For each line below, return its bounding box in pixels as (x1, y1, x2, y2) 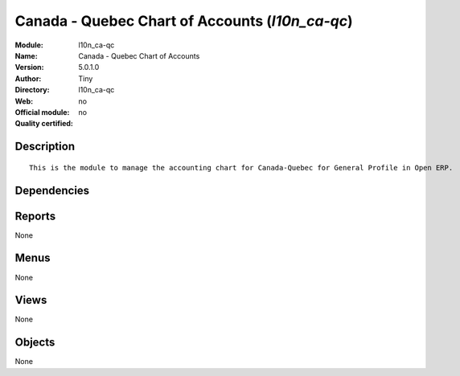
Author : (14, 73, 42, 84)
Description (14, 140, 76, 153)
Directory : (14, 85, 50, 95)
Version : (14, 63, 44, 72)
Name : (14, 51, 38, 60)
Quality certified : (14, 119, 74, 129)
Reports (14, 209, 56, 223)
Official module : (14, 107, 70, 116)
